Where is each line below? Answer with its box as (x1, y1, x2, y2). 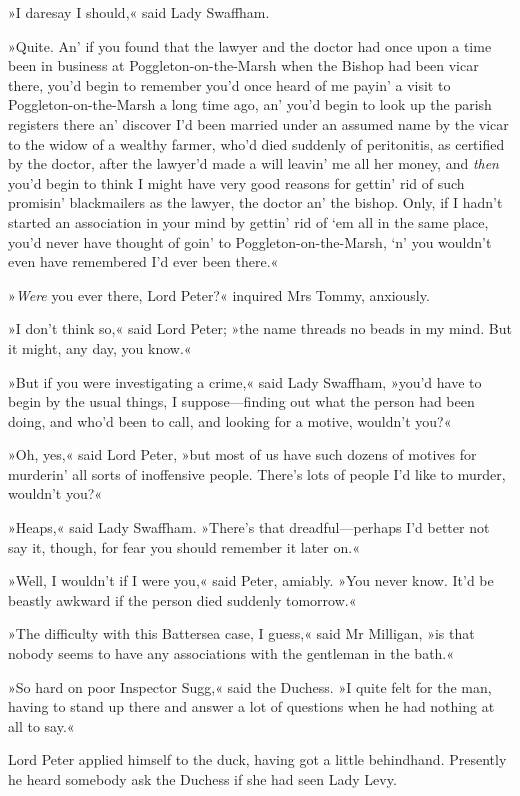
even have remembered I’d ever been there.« (8, 251, 279, 272)
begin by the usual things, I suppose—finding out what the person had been (8, 391, 475, 412)
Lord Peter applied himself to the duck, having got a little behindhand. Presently (8, 749, 507, 770)
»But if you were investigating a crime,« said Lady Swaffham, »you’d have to (8, 371, 482, 392)
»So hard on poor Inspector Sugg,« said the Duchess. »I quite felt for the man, (8, 676, 492, 697)
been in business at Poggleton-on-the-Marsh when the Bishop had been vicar (8, 55, 479, 76)
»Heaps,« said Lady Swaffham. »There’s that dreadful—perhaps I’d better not (8, 517, 490, 538)
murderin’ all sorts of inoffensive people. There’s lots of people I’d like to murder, (8, 463, 506, 484)
